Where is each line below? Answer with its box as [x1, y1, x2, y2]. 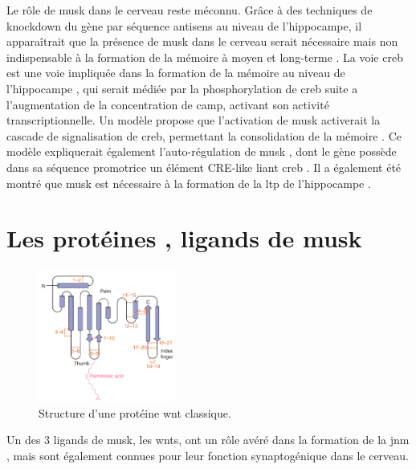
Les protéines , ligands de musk [6, 222, 362, 255]
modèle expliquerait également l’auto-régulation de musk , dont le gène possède [6, 143, 397, 160]
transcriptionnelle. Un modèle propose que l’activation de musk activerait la [6, 112, 381, 128]
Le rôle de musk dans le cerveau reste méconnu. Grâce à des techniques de [6, 2, 373, 18]
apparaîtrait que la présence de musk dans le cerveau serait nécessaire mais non [6, 33, 398, 50]
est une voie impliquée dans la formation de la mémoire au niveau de [6, 64, 345, 81]
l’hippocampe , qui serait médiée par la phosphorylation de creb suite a [6, 80, 358, 96]
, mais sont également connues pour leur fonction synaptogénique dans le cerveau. [6, 447, 409, 463]
